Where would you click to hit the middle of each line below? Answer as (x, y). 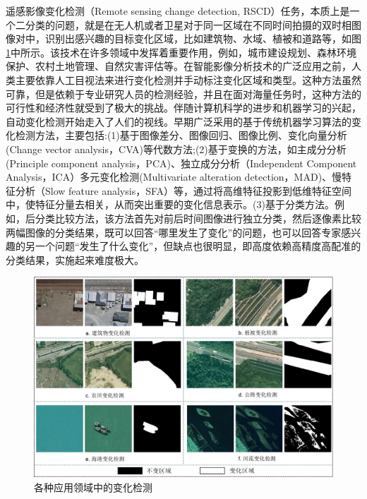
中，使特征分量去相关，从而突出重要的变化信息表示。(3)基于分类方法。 (170, 204)
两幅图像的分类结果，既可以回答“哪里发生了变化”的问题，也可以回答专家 (174, 232)
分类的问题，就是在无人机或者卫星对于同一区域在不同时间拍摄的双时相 (188, 24)
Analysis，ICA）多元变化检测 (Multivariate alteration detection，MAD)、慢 (174, 177)
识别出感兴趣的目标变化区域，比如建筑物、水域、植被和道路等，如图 (203, 38)
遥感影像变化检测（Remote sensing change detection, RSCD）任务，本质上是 (178, 11)
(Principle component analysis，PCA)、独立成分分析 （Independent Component (181, 163)
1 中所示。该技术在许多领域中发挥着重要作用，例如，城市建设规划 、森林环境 (181, 52)
